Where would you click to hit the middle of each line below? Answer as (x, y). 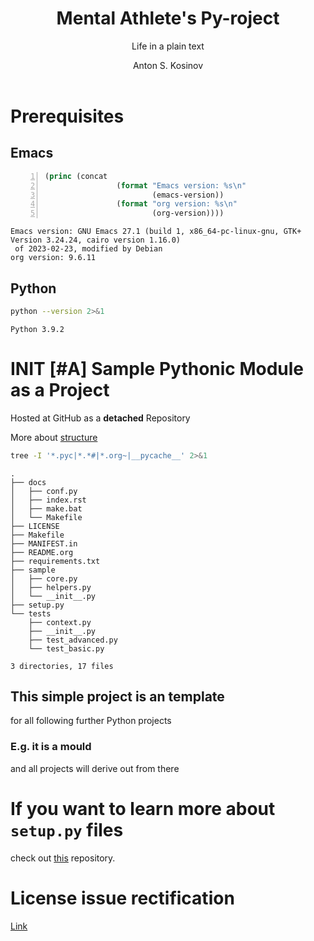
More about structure (54, 437)
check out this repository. (63, 858)
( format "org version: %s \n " (177, 204)
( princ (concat (76, 176)
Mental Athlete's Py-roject (168, 18)
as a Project (60, 390)
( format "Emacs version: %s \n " (181, 185)
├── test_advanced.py (73, 640)
